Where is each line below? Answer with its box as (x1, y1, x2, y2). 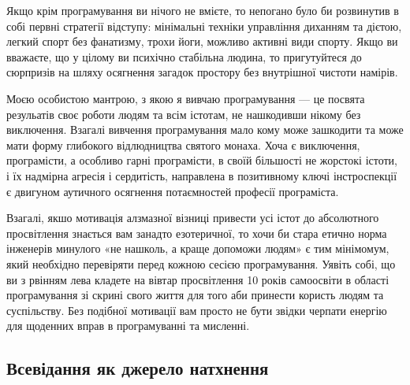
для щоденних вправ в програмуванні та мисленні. (6, 317, 250, 334)
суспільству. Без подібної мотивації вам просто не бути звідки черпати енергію (6, 302, 387, 318)
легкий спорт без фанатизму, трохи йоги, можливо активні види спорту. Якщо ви (6, 33, 398, 50)
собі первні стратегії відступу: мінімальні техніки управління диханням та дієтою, (6, 17, 402, 34)
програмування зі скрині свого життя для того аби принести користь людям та (6, 287, 384, 303)
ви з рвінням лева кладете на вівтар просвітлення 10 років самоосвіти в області (6, 271, 389, 287)
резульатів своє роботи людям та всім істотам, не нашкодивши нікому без (6, 106, 361, 122)
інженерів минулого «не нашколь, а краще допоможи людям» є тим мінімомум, (6, 240, 389, 257)
